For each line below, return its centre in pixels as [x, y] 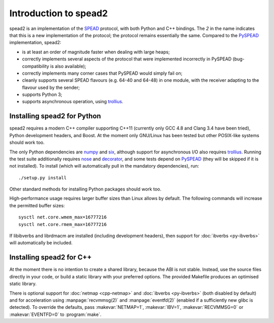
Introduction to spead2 [59, 13]
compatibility [36, 66]
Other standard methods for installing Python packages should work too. [85, 189]
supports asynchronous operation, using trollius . [73, 102]
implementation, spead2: [35, 43]
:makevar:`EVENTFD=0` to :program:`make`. [55, 314]
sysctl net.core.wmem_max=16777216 [63, 217]
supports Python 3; [42, 94]
